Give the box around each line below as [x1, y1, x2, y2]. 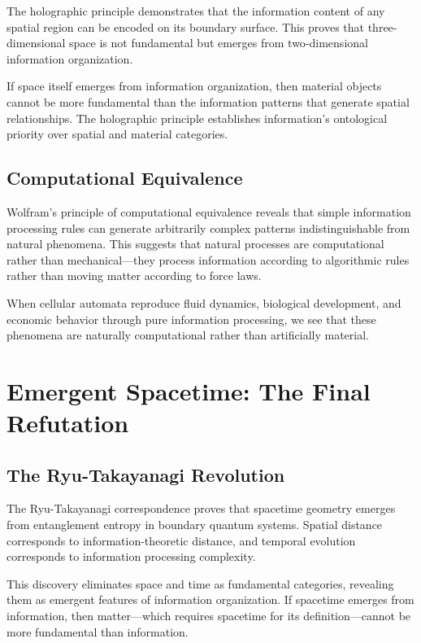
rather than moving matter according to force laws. [7, 267, 262, 284]
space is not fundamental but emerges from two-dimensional [69, 34, 368, 51]
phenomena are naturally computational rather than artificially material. [7, 326, 369, 343]
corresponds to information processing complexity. [7, 548, 256, 565]
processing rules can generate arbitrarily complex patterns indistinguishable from [7, 219, 410, 236]
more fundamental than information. [7, 623, 189, 640]
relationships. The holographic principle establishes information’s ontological [7, 109, 388, 126]
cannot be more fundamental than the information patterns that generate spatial [7, 93, 410, 110]
